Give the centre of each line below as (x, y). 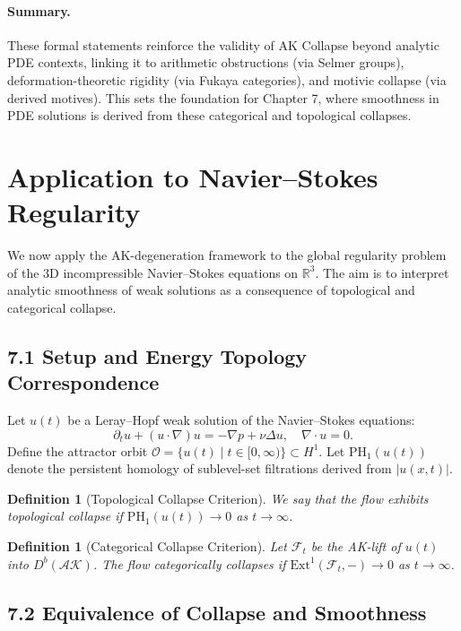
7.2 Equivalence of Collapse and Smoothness (217, 612)
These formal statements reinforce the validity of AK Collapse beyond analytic (223, 44)
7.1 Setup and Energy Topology (157, 355)
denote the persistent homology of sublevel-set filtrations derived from (200, 468)
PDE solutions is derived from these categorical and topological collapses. (209, 115)
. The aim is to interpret (382, 272)
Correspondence (83, 382)
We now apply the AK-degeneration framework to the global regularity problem (227, 255)
